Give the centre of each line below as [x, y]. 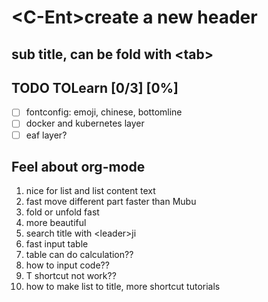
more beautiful [56, 223]
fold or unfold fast [62, 212]
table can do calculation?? [79, 255]
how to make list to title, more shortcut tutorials [123, 287]
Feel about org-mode [78, 166]
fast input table [57, 244]
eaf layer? [46, 135]
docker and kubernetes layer [85, 123]
